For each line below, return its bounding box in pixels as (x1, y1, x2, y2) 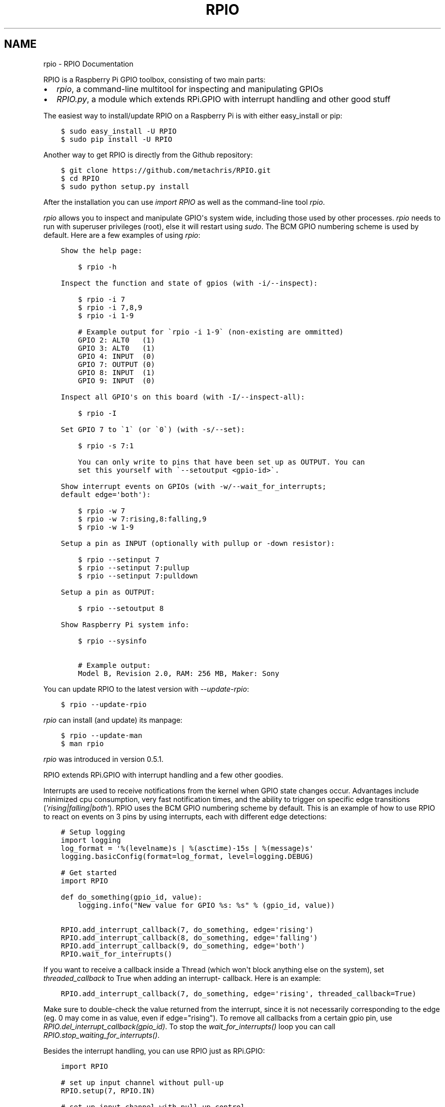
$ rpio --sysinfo (78, 636, 147, 645)
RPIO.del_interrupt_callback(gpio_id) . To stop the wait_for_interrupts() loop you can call (43, 1022, 336, 1031)
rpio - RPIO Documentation (43, 59, 134, 68)
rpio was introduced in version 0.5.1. (43, 754, 164, 763)
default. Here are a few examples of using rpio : (43, 230, 201, 239)
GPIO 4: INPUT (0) (78, 352, 155, 360)
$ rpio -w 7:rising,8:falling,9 (78, 514, 207, 523)
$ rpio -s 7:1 (78, 441, 134, 450)
